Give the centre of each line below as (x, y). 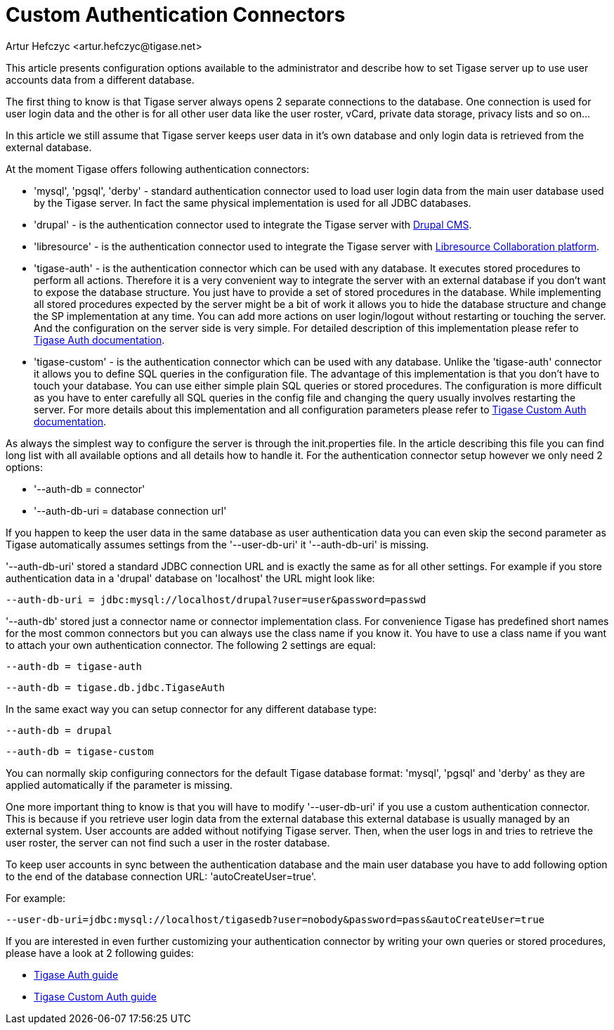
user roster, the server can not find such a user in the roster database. (168, 842)
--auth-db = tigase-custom (80, 751)
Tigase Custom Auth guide (96, 996)
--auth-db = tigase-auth (74, 666)
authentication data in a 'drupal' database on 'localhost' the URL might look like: (190, 578)
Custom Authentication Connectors (176, 15)
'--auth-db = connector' (90, 489)
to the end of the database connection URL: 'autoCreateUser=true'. (161, 876)
